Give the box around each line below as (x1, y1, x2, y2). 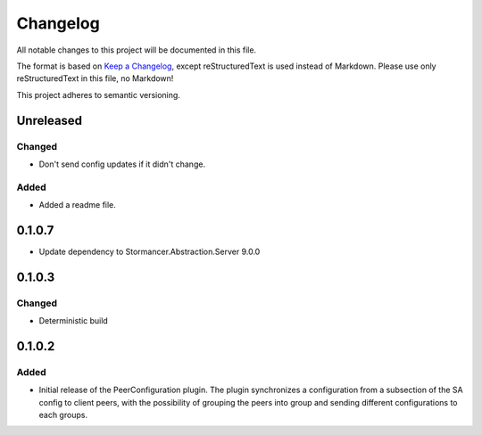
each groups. (38, 410, 88, 421)
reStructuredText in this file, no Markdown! (16, 73, 174, 84)
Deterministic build (38, 316, 109, 326)
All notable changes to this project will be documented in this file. (16, 45, 257, 55)
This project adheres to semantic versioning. (16, 89, 180, 100)
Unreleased (16, 112, 83, 128)
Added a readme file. (38, 200, 116, 210)
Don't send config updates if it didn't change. (38, 159, 205, 169)
